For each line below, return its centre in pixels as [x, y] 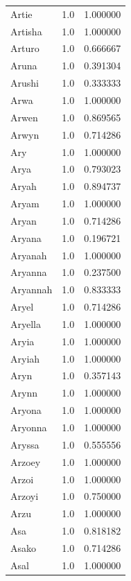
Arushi [25, 83]
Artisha [26, 31]
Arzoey [26, 461]
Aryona [26, 410]
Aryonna [29, 427]
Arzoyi [25, 496]
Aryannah [32, 289]
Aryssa [25, 444]
